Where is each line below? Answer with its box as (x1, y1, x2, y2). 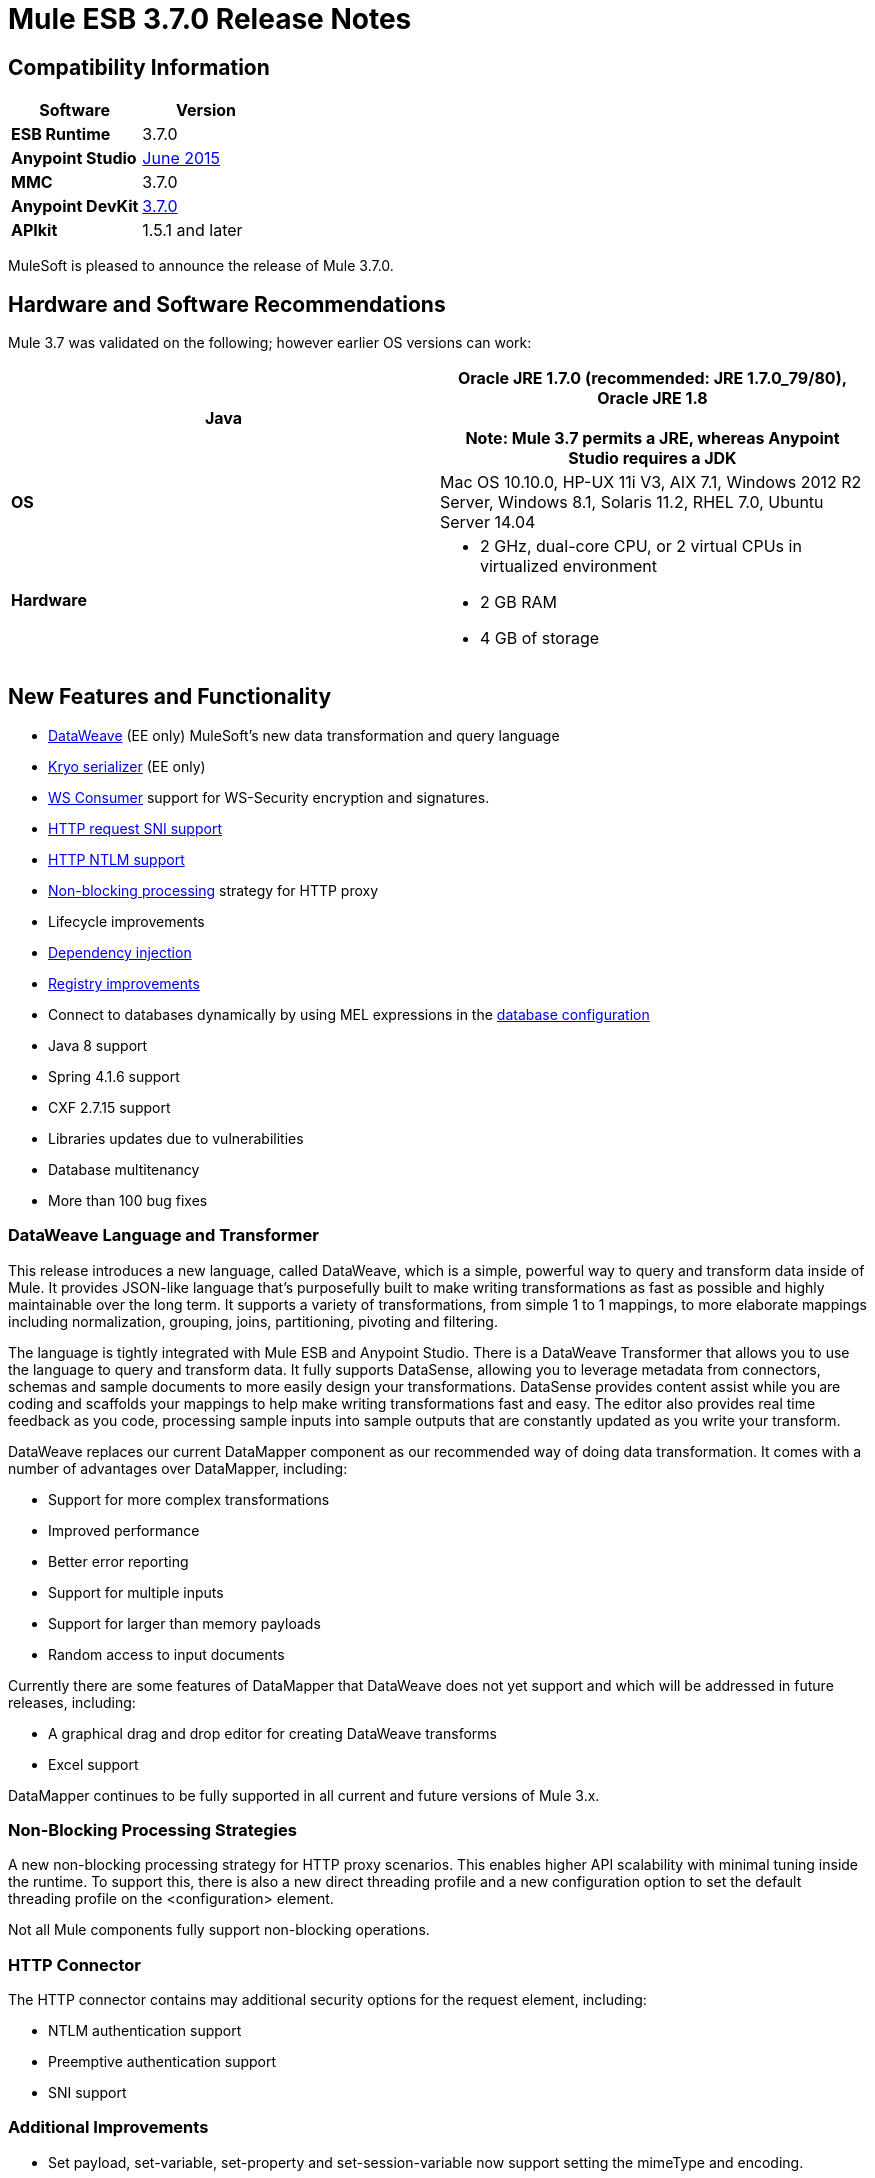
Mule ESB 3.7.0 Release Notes (8, 2, 412, 36)
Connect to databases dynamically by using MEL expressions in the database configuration (48, 1005, 650, 1023)
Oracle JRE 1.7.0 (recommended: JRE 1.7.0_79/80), (457, 368, 848, 389)
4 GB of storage (480, 628, 600, 649)
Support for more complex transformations (48, 1490, 330, 1508)
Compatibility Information (8, 54, 270, 80)
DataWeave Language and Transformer (8, 1225, 319, 1246)
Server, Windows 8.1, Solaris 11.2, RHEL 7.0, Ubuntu (440, 492, 824, 513)
